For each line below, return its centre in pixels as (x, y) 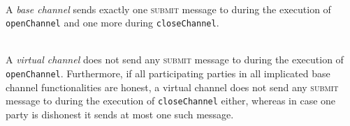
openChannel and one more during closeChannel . (112, 23)
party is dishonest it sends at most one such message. (120, 114)
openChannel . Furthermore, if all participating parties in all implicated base (168, 73)
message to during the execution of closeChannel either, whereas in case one (171, 101)
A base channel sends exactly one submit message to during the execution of (168, 9)
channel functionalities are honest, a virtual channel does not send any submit (172, 87)
